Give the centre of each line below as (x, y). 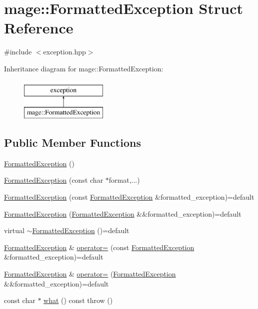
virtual (14, 230)
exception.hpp (64, 52)
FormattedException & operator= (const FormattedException (99, 247)
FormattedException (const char (54, 180)
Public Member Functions (72, 143)
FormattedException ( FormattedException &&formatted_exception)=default (123, 213)
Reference (39, 28)
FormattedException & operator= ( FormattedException (90, 274)
